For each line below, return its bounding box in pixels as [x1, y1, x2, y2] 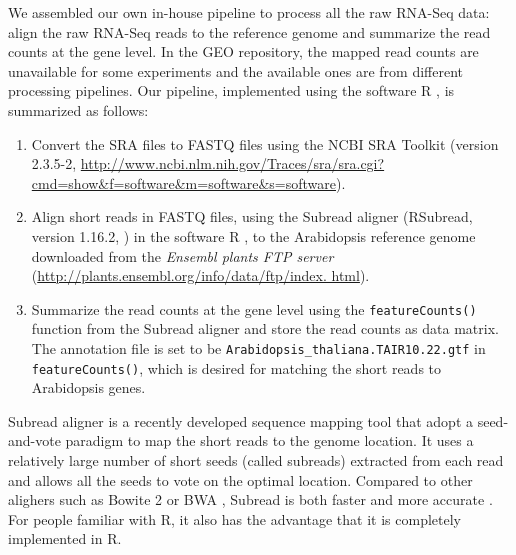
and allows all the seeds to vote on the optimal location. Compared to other [8, 469, 473, 490]
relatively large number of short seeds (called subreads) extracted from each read [8, 450, 504, 471]
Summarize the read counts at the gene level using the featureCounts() [31, 298, 477, 319]
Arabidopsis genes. [31, 377, 146, 398]
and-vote [8, 430, 61, 451]
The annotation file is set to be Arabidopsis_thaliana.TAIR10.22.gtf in [31, 337, 486, 358]
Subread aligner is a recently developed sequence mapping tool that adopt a [8, 410, 474, 431]
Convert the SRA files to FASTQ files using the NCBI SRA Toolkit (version [31, 133, 499, 154]
